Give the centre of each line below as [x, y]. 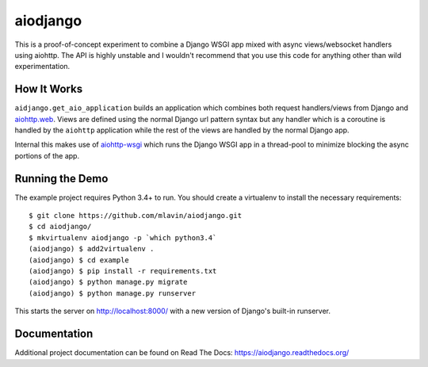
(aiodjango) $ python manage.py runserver [113, 293]
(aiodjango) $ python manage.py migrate [108, 282]
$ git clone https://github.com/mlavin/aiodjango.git [135, 216]
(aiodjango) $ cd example [79, 260]
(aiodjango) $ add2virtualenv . [92, 249]
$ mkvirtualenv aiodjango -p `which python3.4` [123, 237]
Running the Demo [61, 178]
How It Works [49, 89]
